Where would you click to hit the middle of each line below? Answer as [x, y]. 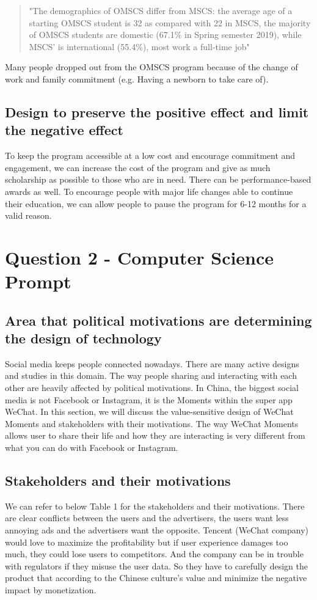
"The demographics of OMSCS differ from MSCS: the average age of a [161, 10]
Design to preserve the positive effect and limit [157, 112]
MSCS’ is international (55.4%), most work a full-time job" [139, 46]
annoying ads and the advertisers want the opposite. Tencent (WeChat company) [157, 530]
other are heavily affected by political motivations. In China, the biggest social [152, 388]
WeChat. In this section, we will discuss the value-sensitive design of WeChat [149, 412]
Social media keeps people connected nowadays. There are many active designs [152, 363]
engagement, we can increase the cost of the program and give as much [138, 167]
